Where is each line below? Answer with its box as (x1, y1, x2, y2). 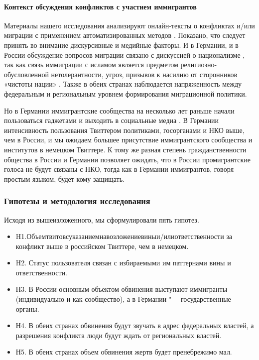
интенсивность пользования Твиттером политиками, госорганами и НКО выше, (4, 124, 245, 135)
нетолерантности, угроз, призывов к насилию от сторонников (51, 69, 238, 79)
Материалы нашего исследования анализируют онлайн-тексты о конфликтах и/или (4, 20, 255, 30)
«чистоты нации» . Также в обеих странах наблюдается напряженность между (4, 79, 242, 89)
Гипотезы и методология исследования (4, 195, 150, 207)
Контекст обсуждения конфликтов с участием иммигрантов (4, 1, 197, 11)
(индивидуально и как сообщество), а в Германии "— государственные (15, 294, 231, 304)
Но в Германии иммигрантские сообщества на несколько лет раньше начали (4, 105, 235, 116)
